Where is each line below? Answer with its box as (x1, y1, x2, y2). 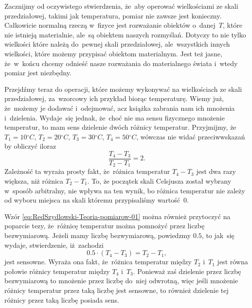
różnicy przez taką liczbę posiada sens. (4, 294, 119, 305)
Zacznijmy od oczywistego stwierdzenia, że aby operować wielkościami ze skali (4, 1, 238, 11)
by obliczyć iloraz (4, 141, 56, 151)
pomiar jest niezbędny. (4, 68, 72, 78)
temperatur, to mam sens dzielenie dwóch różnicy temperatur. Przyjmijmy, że (4, 122, 236, 132)
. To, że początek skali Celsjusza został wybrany (87, 176, 232, 186)
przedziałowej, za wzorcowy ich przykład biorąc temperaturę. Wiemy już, (4, 93, 224, 103)
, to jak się (201, 230, 234, 240)
